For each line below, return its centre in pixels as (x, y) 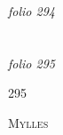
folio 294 (31, 11)
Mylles (28, 122)
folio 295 (31, 63)
